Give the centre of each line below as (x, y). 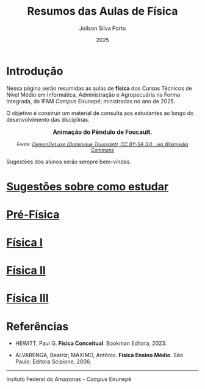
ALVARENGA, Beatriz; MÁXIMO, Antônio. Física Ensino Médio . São (99, 355)
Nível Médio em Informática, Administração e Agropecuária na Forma (93, 94)
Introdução (35, 71)
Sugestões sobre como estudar (88, 186)
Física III (27, 298)
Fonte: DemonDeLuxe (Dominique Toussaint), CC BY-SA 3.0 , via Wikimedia (103, 145)
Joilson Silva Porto (103, 28)
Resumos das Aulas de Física (103, 11)
